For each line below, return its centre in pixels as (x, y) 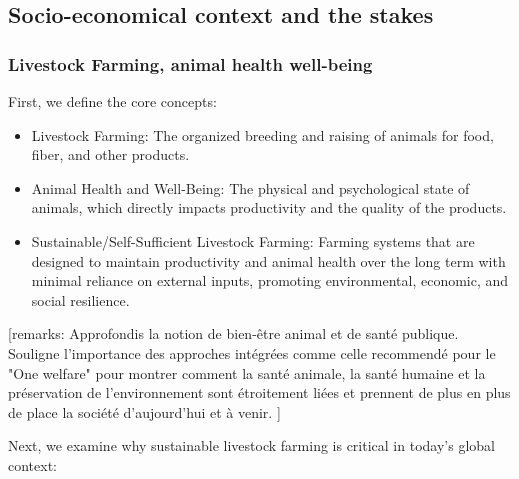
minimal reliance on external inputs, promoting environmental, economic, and (270, 280)
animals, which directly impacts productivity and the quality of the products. (269, 207)
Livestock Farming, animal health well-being (190, 63)
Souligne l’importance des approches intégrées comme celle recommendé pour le (252, 352)
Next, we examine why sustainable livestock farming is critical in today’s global (251, 445)
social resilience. (80, 299)
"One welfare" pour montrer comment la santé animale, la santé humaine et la (247, 372)
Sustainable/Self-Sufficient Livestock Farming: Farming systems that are (253, 240)
